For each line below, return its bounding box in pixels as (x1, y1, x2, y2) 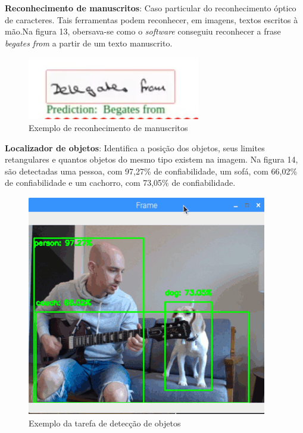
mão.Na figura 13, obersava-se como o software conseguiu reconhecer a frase (5, 25, 281, 38)
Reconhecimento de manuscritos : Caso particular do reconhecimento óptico (5, 2, 296, 14)
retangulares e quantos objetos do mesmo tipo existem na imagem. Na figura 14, (5, 153, 298, 166)
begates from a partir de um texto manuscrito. (5, 36, 173, 49)
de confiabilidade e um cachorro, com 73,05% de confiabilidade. (5, 176, 236, 189)
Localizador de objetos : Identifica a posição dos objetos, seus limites (5, 141, 265, 154)
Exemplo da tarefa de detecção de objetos (29, 416, 181, 429)
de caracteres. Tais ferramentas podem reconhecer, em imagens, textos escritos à (5, 13, 298, 26)
